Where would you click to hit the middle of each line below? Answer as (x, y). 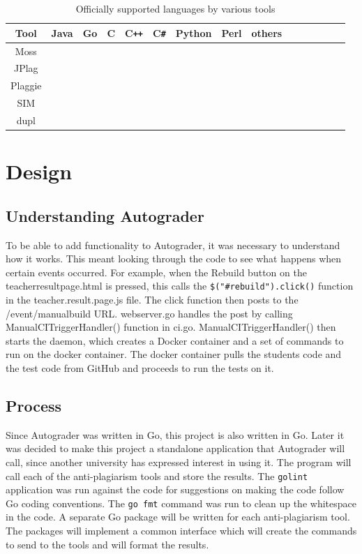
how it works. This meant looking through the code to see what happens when (174, 259)
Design (39, 171)
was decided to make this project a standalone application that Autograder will (175, 448)
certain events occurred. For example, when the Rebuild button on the (156, 272)
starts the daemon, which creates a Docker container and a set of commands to (175, 340)
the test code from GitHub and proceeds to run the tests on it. (140, 367)
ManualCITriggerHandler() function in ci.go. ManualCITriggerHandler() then (171, 327)
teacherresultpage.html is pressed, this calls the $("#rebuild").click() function (180, 286)
